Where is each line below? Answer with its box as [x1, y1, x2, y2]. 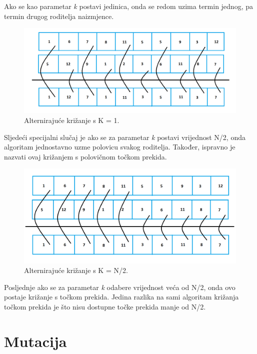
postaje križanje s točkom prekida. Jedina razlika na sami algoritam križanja [4, 291, 239, 302]
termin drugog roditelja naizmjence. [4, 10, 114, 21]
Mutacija [4, 330, 67, 351]
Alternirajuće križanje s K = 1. [24, 114, 119, 125]
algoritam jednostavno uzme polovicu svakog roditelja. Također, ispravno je [4, 141, 235, 152]
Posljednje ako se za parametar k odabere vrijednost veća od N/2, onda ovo [4, 281, 235, 292]
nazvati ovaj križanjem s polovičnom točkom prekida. [4, 151, 167, 161]
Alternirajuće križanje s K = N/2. [24, 265, 128, 275]
